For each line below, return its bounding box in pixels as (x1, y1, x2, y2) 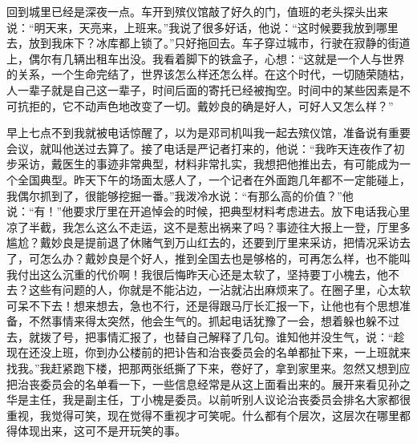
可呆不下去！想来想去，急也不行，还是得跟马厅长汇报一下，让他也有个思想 (6, 297, 399, 313)
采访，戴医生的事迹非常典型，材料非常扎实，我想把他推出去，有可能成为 (17, 155, 399, 172)
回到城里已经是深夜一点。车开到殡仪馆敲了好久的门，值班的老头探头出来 (6, 3, 388, 19)
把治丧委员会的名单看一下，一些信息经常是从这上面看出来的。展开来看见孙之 (6, 375, 411, 392)
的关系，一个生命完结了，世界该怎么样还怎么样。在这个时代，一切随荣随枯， (6, 66, 411, 83)
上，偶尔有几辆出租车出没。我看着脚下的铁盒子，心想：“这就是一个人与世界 (6, 50, 405, 67)
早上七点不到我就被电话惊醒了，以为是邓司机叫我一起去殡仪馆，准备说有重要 (6, 124, 411, 141)
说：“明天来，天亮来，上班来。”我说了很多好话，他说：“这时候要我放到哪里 (6, 18, 399, 35)
